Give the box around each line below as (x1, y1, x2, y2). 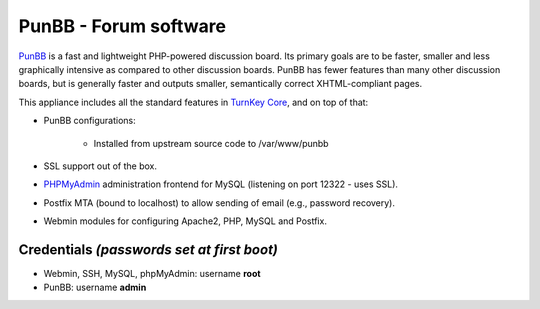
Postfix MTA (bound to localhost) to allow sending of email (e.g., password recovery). (43, 196, 395, 209)
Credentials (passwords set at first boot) (18, 241, 279, 258)
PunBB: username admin (43, 281, 147, 294)
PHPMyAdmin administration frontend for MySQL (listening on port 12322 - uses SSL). (43, 178, 399, 190)
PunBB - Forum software (18, 15, 227, 37)
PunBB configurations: (43, 115, 137, 127)
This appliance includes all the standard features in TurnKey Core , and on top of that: (18, 96, 369, 108)
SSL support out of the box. (43, 160, 158, 172)
